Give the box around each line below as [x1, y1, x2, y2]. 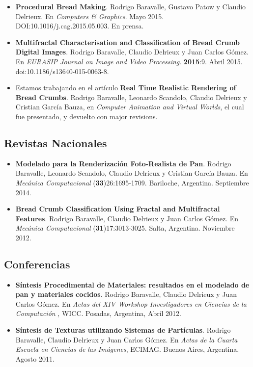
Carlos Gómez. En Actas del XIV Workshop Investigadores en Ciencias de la [15, 298, 247, 309]
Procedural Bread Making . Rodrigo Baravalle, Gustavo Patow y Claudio [15, 1, 246, 11]
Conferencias [4, 256, 70, 271]
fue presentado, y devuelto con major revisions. [15, 111, 158, 121]
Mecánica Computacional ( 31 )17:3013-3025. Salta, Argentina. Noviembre [15, 223, 235, 233]
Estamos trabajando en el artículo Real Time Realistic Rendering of [15, 82, 236, 93]
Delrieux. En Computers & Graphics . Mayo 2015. [15, 11, 164, 21]
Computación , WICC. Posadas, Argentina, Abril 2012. [15, 308, 182, 318]
